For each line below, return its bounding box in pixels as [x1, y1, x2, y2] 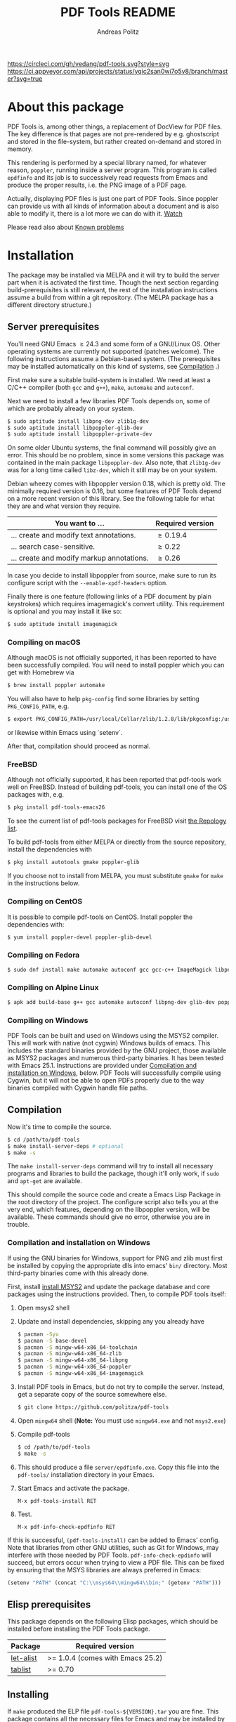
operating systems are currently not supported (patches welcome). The [7, 347, 214, 356]
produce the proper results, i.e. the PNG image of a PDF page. [7, 181, 188, 189]
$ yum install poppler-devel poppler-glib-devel [7, 934, 152, 941]
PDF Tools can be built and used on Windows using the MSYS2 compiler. [7, 1031, 219, 1040]
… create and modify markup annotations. [11, 553, 149, 563]
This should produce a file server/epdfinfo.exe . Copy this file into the [17, 1463, 220, 1471]
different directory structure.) [7, 300, 92, 309]
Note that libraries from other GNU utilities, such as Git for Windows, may [7, 1543, 219, 1551]
